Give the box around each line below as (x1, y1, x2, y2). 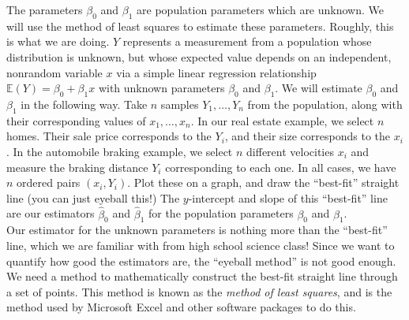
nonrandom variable (6, 64, 103, 80)
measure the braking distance (6, 158, 148, 175)
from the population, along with (247, 95, 403, 112)
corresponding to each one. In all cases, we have (165, 158, 396, 175)
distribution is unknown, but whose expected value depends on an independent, (6, 48, 392, 65)
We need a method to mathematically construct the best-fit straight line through (6, 268, 398, 285)
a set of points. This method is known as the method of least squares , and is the (6, 283, 392, 300)
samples (160, 95, 199, 112)
